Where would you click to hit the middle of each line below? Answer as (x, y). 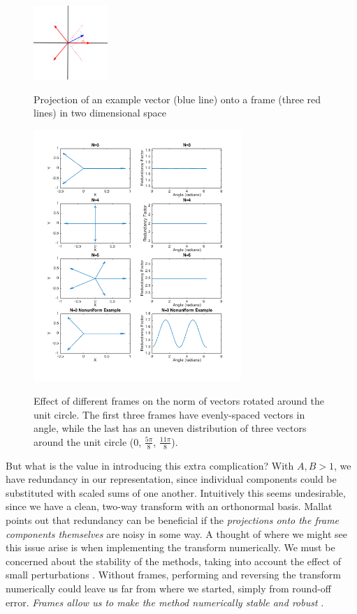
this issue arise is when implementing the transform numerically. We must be (170, 547)
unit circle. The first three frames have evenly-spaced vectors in (169, 414)
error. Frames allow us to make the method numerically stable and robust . (165, 602)
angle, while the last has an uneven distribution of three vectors (170, 428)
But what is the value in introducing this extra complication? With (150, 465)
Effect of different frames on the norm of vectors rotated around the (179, 401)
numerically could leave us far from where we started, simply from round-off (168, 589)
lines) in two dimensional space (100, 113)
